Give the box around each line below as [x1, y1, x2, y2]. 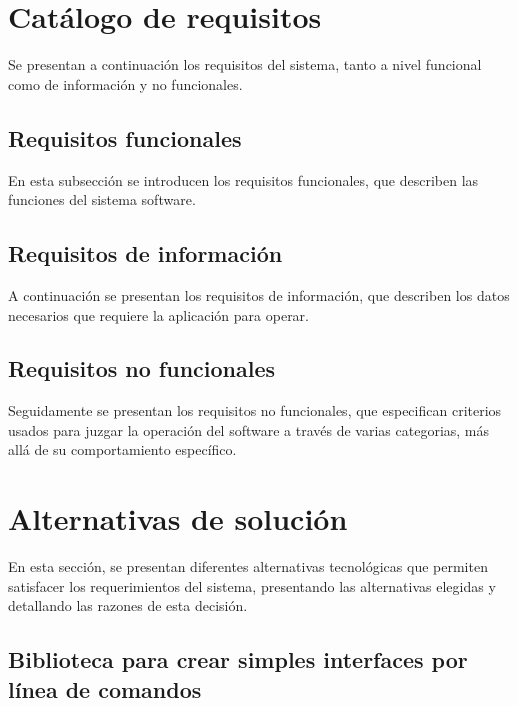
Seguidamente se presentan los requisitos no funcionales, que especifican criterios [8, 400, 502, 421]
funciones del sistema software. [8, 189, 196, 210]
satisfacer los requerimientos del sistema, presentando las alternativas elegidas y [8, 575, 496, 596]
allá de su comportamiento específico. [8, 439, 237, 460]
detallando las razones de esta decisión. [8, 595, 248, 616]
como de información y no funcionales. [8, 73, 243, 94]
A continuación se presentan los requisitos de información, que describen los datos [8, 284, 510, 305]
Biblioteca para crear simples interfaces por [8, 644, 468, 675]
